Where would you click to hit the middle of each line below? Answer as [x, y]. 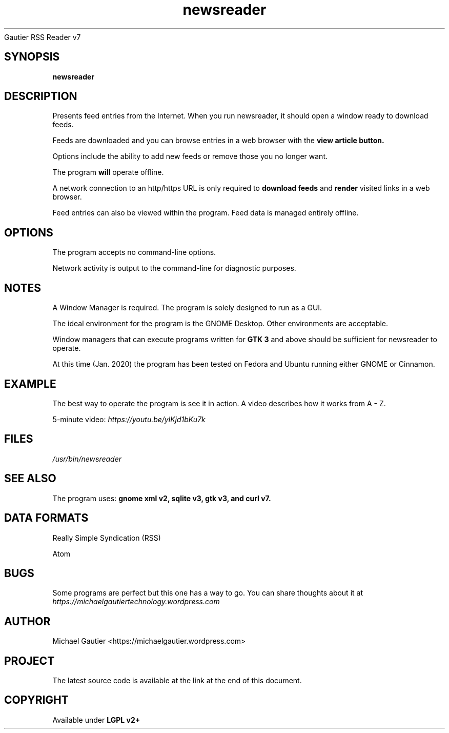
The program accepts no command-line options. [134, 252]
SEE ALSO [30, 479]
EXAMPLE [30, 384]
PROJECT [29, 661]
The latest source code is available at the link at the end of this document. [177, 681]
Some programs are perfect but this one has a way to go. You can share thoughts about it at [208, 593]
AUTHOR [27, 621]
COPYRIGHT [36, 700]
